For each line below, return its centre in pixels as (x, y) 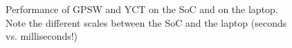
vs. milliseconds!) (42, 36)
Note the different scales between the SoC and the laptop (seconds (146, 22)
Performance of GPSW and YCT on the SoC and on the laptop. (142, 9)
